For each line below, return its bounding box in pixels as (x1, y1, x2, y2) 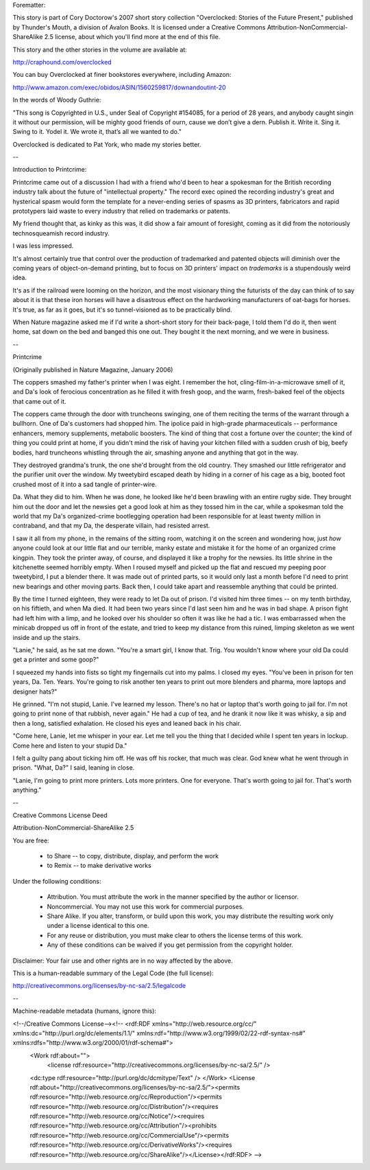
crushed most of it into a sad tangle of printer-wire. (12, 480, 157, 488)
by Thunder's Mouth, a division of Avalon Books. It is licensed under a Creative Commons (12, 23, 266, 31)
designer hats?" (12, 687, 58, 696)
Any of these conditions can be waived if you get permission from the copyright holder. (47, 941, 294, 949)
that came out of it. (12, 397, 66, 405)
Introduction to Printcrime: (12, 165, 87, 174)
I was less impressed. (12, 242, 74, 250)
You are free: (12, 836, 49, 845)
